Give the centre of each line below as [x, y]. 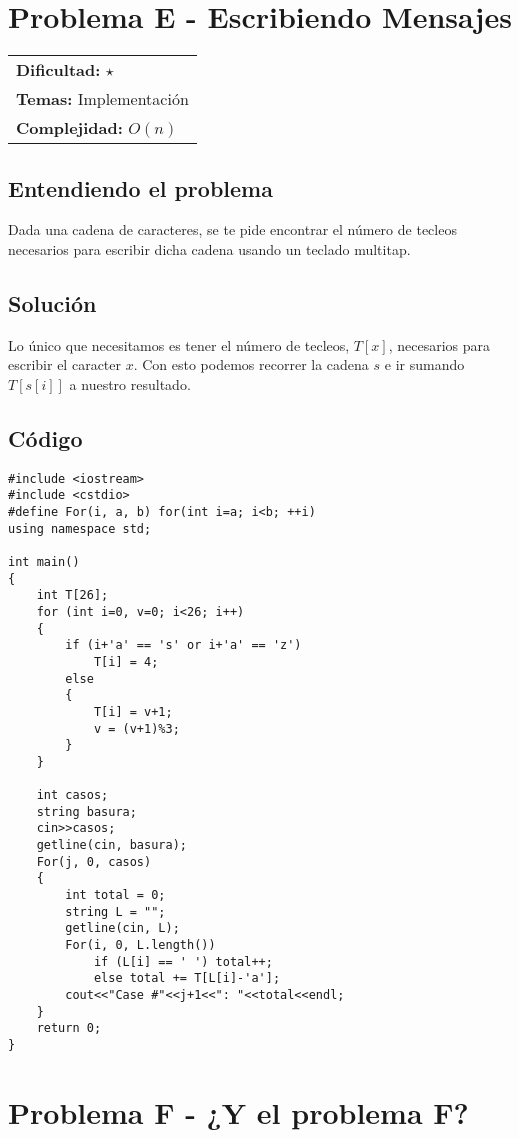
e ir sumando [424, 364]
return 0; [69, 1028]
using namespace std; [80, 528]
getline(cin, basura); [111, 845]
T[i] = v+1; [133, 711]
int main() [44, 561]
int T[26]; [72, 595]
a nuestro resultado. [130, 383]
